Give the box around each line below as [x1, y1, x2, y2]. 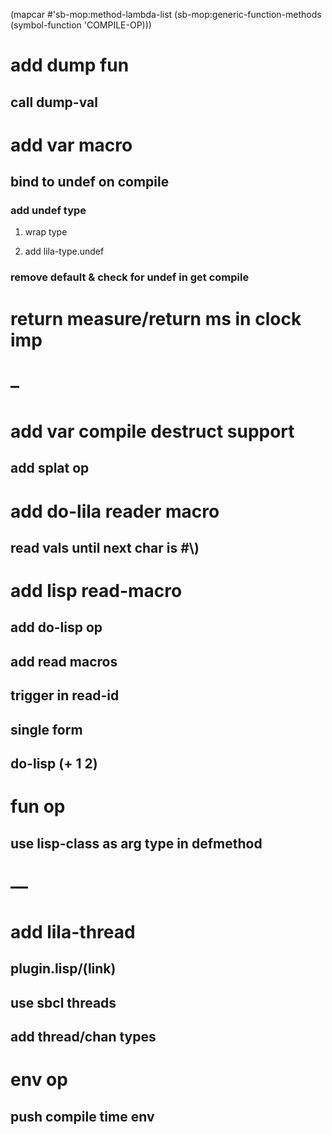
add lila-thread [10, 921, 136, 943]
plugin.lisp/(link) [10, 960, 117, 978]
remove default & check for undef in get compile [10, 270, 250, 284]
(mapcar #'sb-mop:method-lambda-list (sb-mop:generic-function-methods [10, 9, 322, 20]
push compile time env [10, 1108, 155, 1125]
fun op [10, 795, 66, 818]
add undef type [10, 204, 87, 218]
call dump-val [10, 94, 98, 111]
